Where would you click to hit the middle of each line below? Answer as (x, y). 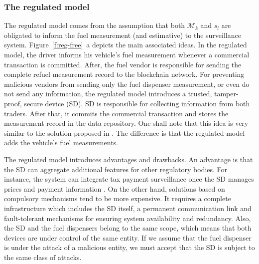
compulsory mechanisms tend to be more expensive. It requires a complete (118, 198)
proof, (13, 103)
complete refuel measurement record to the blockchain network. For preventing (124, 74)
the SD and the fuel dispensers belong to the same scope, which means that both (128, 228)
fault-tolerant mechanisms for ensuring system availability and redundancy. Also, (128, 218)
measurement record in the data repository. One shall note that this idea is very (126, 123)
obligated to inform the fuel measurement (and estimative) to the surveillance (123, 35)
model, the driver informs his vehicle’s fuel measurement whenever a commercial (127, 54)
